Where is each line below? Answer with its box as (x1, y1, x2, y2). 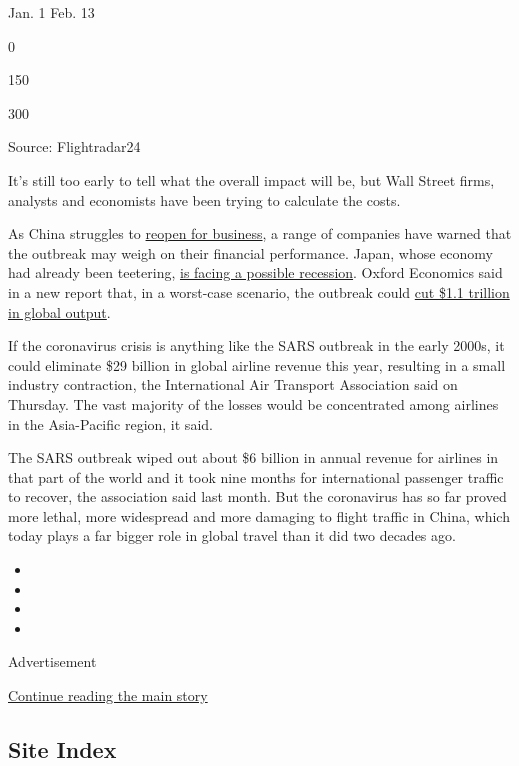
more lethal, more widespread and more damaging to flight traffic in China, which (8, 505, 510, 526)
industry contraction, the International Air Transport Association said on (8, 374, 458, 395)
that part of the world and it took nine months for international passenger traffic (8, 466, 504, 487)
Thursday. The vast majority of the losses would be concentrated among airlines (8, 393, 499, 414)
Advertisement (8, 651, 97, 672)
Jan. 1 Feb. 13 (8, 2, 95, 22)
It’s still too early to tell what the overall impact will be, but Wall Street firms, (8, 169, 495, 190)
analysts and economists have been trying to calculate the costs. (8, 189, 401, 210)
